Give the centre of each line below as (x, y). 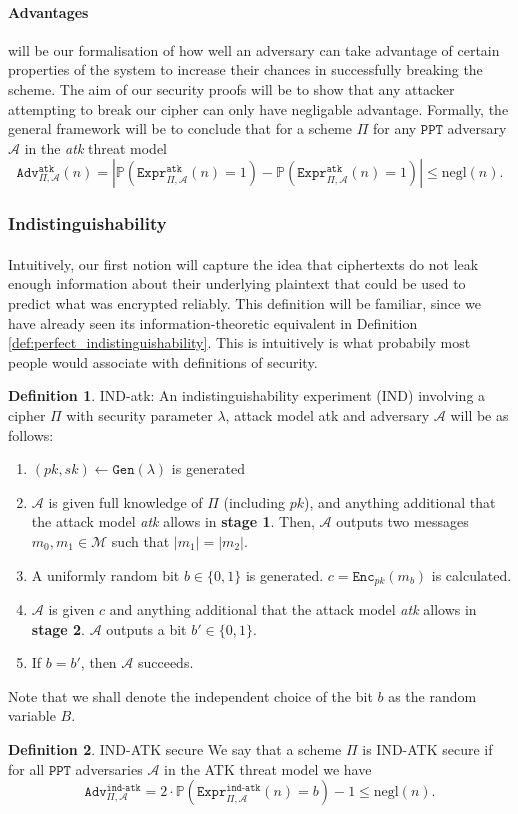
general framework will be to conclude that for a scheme (180, 128)
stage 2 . (58, 628)
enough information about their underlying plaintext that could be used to (237, 283)
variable (32, 715)
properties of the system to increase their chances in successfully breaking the (245, 69)
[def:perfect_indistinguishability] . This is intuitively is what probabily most (239, 342)
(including (254, 501)
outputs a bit (146, 628)
